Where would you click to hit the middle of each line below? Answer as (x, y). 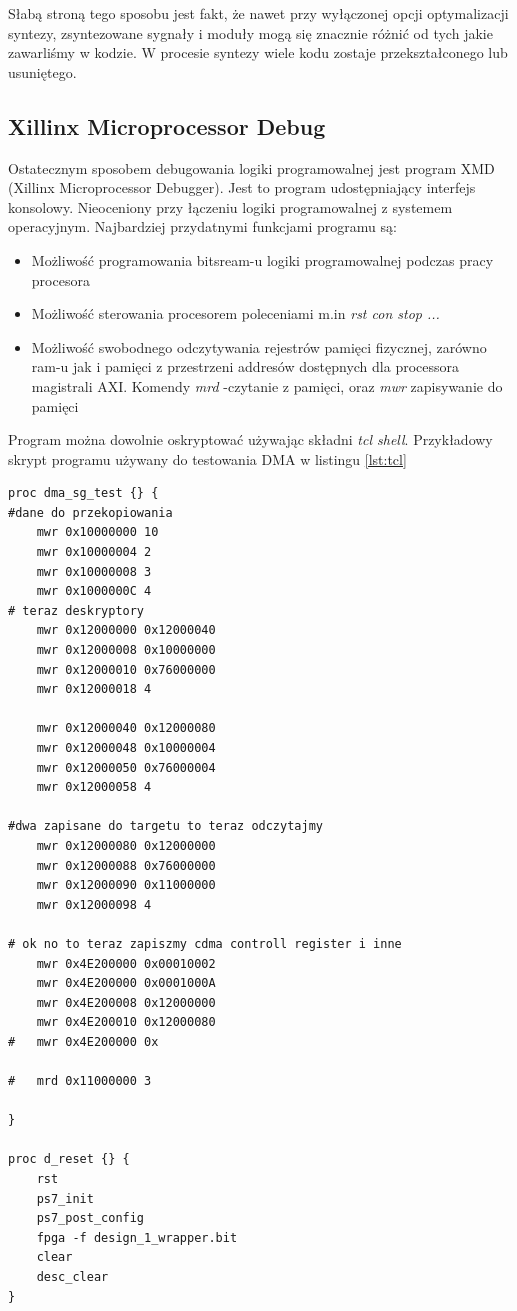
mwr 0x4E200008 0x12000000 (126, 1002)
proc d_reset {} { (69, 1159)
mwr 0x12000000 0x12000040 (126, 630)
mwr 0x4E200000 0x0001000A (126, 983)
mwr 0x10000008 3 (94, 571)
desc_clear (72, 1277)
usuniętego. (42, 71)
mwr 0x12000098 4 (94, 904)
